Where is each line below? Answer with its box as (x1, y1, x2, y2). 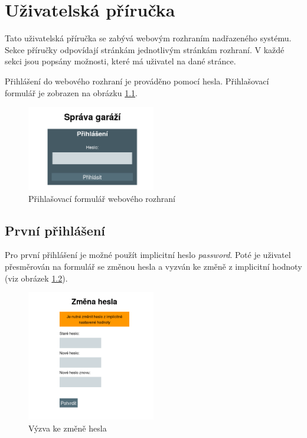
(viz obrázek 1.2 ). (5, 272, 68, 284)
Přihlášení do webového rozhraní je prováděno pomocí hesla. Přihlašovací (5, 74, 269, 87)
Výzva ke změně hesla (28, 421, 107, 434)
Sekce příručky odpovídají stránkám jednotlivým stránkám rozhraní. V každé (5, 43, 285, 55)
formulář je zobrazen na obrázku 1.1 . (5, 86, 138, 99)
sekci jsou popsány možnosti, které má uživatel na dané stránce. (5, 55, 236, 67)
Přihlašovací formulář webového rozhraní (28, 192, 175, 204)
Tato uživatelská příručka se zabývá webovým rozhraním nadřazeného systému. (5, 32, 292, 44)
